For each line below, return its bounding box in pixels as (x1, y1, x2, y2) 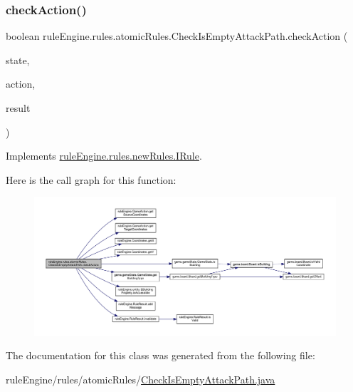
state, (6, 52, 30, 67)
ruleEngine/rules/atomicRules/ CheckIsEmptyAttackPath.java (6, 371, 275, 386)
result (6, 100, 31, 115)
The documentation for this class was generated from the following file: (6, 348, 315, 363)
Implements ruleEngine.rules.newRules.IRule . (6, 148, 202, 163)
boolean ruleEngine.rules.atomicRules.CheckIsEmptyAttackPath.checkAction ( (6, 29, 348, 43)
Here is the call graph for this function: (6, 172, 176, 187)
